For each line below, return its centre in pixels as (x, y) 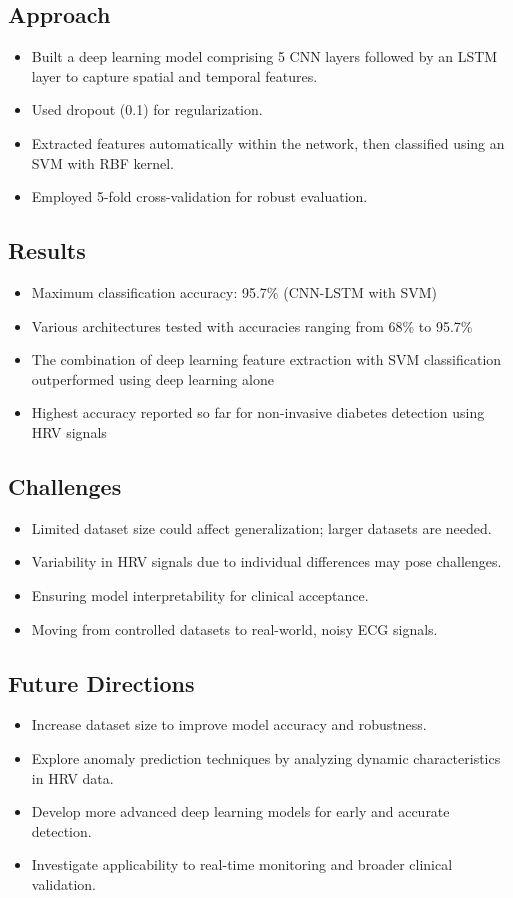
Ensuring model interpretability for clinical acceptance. (200, 594)
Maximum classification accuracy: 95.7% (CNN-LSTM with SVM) (234, 291)
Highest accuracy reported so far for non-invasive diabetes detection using (258, 412)
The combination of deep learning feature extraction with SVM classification (266, 359)
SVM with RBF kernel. (102, 162)
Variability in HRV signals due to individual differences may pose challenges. (266, 561)
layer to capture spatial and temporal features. (174, 75)
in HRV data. (72, 777)
